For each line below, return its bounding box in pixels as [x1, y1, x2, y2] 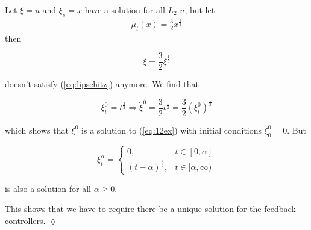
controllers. [5, 214, 46, 226]
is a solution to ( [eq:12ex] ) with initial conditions [81, 123, 262, 136]
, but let [184, 4, 215, 16]
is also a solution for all [5, 182, 91, 194]
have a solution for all [84, 4, 165, 16]
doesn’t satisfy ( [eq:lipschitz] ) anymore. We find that [5, 78, 199, 90]
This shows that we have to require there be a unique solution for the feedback [5, 202, 296, 215]
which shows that [5, 123, 69, 136]
